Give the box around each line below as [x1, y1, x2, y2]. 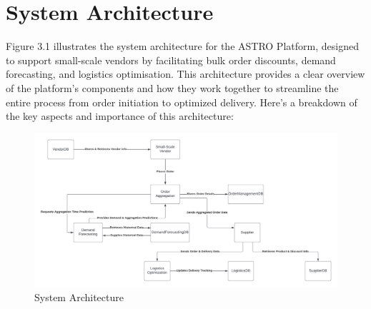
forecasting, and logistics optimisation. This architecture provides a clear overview [6, 66, 365, 81]
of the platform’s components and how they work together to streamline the [6, 80, 339, 95]
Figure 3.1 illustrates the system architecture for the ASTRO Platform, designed [6, 39, 359, 54]
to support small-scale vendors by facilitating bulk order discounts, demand [6, 52, 336, 67]
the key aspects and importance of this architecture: [6, 108, 234, 123]
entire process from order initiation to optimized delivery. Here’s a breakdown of [6, 94, 357, 109]
